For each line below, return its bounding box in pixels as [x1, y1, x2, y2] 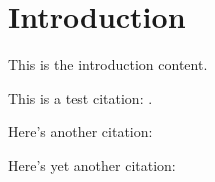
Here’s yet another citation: [8, 154, 176, 175]
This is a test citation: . [8, 87, 153, 108]
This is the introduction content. [8, 54, 208, 75]
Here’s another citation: [8, 121, 153, 142]
